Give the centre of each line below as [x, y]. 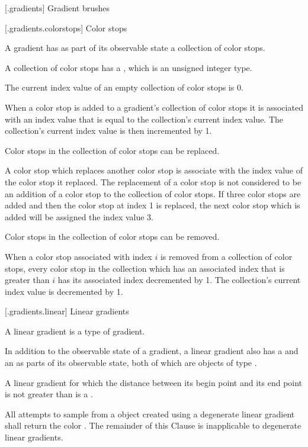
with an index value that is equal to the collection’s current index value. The [144, 119]
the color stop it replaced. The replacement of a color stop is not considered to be [153, 181]
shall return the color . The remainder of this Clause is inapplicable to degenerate [153, 425]
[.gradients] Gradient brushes [57, 8]
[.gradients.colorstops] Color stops [66, 28]
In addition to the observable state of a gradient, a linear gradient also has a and [152, 351]
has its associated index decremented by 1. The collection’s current [179, 280]
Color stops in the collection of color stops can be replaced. [112, 150]
